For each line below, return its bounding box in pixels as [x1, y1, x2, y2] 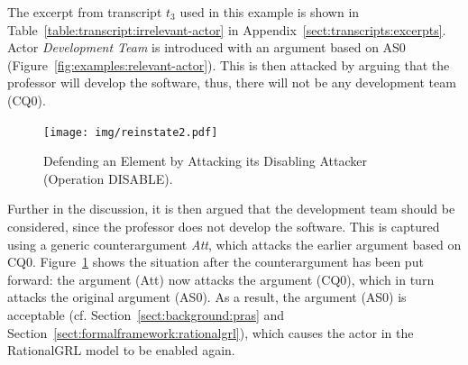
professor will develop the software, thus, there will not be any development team [7, 73, 456, 92]
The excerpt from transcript [7, 3, 162, 21]
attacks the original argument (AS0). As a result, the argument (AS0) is [7, 287, 407, 306]
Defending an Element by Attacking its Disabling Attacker [43, 151, 367, 170]
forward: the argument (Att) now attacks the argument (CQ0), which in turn [7, 269, 435, 288]
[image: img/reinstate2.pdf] [43, 125, 218, 139]
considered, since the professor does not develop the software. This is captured [7, 217, 440, 235]
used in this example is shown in [179, 3, 360, 21]
